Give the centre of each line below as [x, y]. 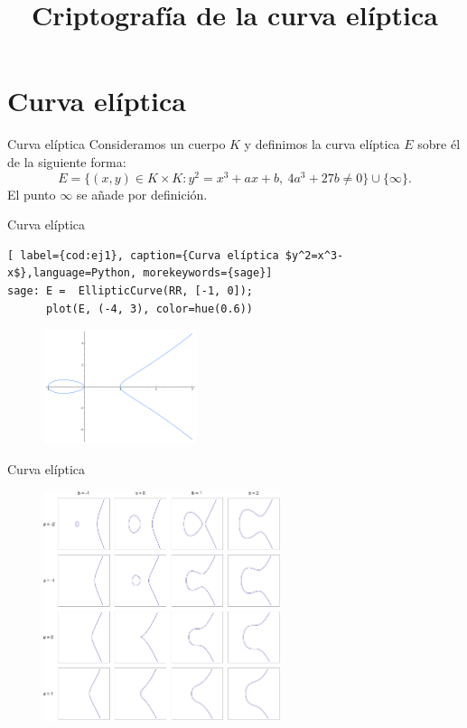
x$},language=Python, [72, 273]
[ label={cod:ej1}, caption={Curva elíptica [143, 255]
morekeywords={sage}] [208, 273]
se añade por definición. [142, 194]
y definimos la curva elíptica [322, 144]
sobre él [439, 144]
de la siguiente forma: [67, 161]
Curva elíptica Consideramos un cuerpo [117, 144]
